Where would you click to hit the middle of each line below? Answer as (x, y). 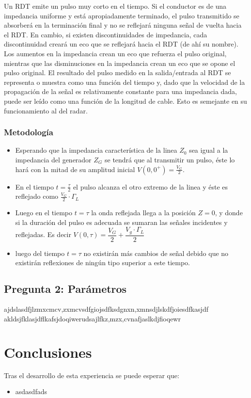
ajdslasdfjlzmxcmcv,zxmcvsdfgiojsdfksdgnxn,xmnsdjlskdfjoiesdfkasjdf (106, 309)
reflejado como (37, 196)
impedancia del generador (53, 159)
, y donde (229, 213)
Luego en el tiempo (44, 213)
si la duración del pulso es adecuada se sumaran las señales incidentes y (121, 222)
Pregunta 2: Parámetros (65, 289)
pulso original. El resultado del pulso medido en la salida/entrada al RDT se (118, 72)
